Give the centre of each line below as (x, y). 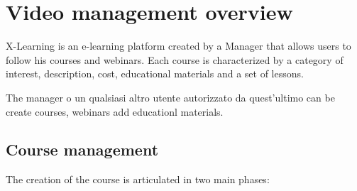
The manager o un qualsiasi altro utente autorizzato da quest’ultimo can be (170, 97)
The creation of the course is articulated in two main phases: (138, 179)
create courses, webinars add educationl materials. (115, 111)
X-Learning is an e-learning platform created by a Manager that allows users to (178, 46)
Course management (82, 149)
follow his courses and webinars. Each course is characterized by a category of (175, 59)
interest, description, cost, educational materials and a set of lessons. (155, 73)
